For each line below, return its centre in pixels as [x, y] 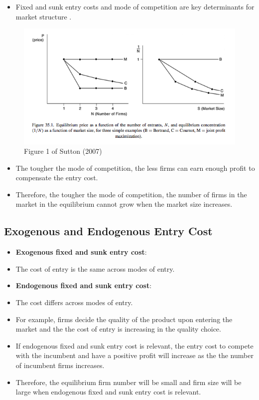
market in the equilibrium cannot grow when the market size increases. [124, 204]
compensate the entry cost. [57, 178]
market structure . [44, 16]
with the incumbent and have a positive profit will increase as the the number [134, 355]
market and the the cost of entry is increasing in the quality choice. [118, 329]
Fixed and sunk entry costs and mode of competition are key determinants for [135, 6]
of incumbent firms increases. [60, 365]
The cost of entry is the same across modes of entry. [95, 268]
